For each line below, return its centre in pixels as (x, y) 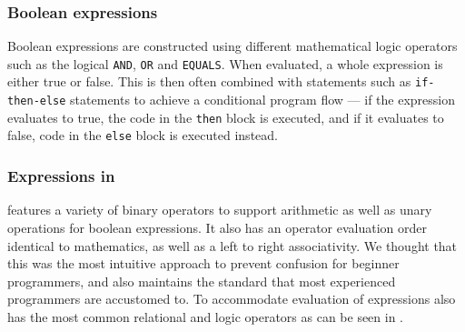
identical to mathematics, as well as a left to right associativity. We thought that (232, 245)
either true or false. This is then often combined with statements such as (209, 81)
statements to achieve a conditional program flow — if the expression (262, 100)
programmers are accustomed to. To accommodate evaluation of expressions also (232, 299)
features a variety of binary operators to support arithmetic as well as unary (220, 210)
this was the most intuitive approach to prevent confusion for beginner (203, 263)
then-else (37, 101)
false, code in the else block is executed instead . (143, 135)
